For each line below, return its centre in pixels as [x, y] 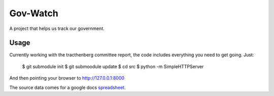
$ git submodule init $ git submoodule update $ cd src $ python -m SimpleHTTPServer [113, 67]
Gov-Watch [34, 13]
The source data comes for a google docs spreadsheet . [67, 87]
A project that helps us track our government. [57, 28]
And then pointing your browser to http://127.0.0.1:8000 [67, 78]
